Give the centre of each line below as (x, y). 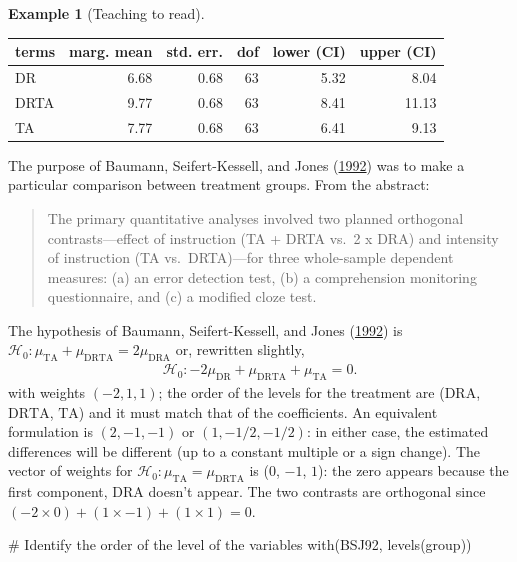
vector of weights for (70, 470)
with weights (47, 392)
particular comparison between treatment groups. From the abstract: (219, 184)
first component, (58, 491)
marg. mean (111, 51)
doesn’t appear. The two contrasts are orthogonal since (317, 491)
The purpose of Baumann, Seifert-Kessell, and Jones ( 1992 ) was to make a (236, 164)
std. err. (194, 51)
